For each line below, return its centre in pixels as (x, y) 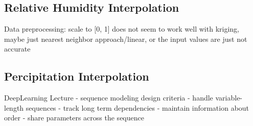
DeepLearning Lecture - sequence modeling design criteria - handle (109, 98)
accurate (17, 49)
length (14, 107)
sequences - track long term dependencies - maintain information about (137, 107)
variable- (229, 98)
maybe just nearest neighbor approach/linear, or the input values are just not (126, 39)
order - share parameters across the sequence (74, 118)
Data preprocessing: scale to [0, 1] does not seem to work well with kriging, (122, 29)
